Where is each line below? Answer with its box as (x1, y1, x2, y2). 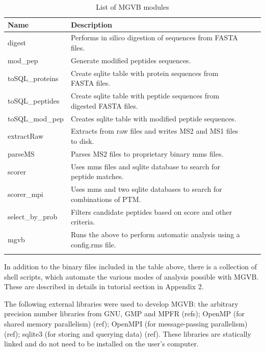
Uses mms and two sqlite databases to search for (70, 184, 222, 194)
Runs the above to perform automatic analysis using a (70, 229, 240, 240)
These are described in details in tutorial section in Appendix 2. (4, 281, 204, 292)
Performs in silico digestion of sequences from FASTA (70, 32, 238, 43)
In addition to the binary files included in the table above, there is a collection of (4, 261, 257, 271)
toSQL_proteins (8, 72, 59, 83)
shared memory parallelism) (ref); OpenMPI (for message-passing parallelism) (4, 318, 248, 329)
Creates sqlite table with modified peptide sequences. (70, 113, 236, 123)
